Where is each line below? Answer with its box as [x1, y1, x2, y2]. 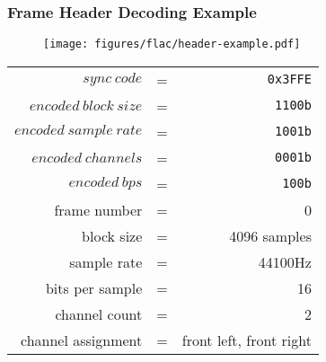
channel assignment [21, 329, 143, 350]
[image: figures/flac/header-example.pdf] [43, 38, 301, 51]
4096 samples [229, 225, 312, 246]
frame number [54, 199, 143, 220]
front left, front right [181, 329, 312, 350]
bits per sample [45, 277, 143, 298]
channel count [55, 303, 143, 324]
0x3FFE [267, 72, 312, 87]
